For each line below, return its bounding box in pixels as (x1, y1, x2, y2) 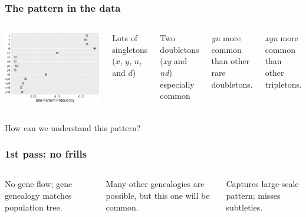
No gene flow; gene (5, 178, 73, 190)
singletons (112, 43, 148, 55)
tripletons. (265, 78, 302, 90)
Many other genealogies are (106, 178, 205, 190)
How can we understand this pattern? (5, 121, 141, 133)
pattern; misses (226, 189, 281, 201)
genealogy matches (5, 189, 72, 201)
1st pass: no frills (5, 146, 87, 161)
